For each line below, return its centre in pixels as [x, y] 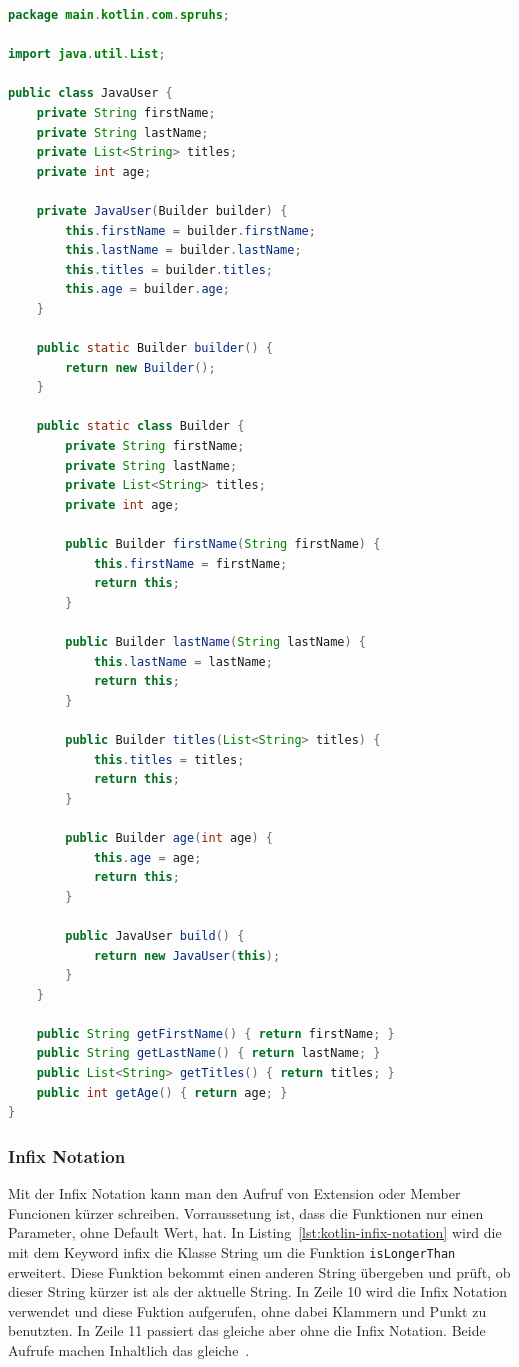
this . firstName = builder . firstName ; [190, 230]
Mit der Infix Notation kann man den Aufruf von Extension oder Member [234, 1193]
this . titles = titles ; [169, 759]
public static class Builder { [140, 426]
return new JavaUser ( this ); [187, 955]
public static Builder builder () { [154, 348]
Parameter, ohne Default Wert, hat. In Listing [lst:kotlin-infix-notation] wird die [255, 1232]
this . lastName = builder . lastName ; [183, 250]
